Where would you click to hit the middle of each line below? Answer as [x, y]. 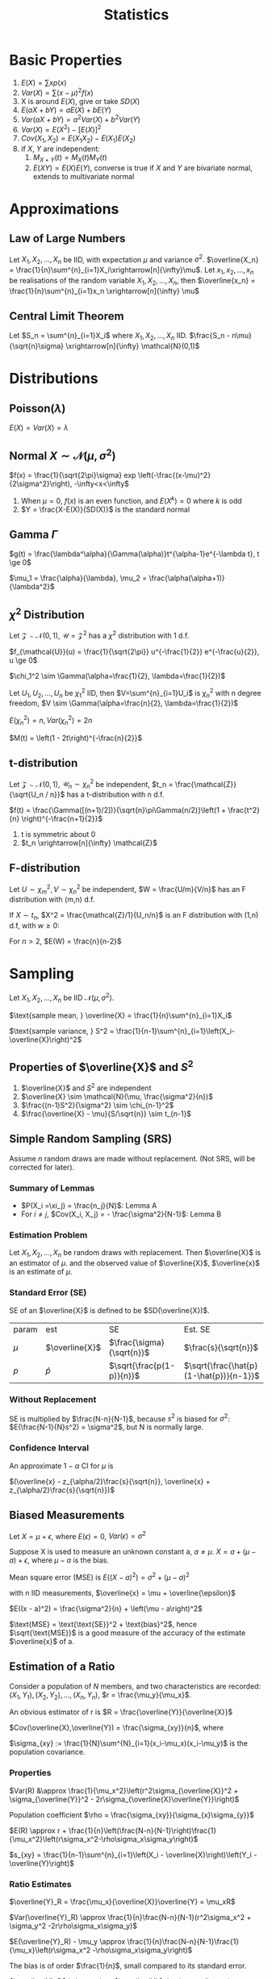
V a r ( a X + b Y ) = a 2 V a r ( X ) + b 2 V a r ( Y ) [80, 119]
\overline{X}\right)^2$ [46, 1040]
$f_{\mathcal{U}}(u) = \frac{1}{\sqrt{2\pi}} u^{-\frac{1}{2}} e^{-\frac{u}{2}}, [134, 651]
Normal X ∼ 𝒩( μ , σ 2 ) [63, 454]
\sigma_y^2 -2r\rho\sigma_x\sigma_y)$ [73, 1926]
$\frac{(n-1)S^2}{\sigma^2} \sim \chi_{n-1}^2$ [97, 1105]
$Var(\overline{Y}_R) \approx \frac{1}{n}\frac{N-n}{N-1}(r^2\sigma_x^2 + [130, 1918]
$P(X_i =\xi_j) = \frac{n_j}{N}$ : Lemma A [89, 1206]
